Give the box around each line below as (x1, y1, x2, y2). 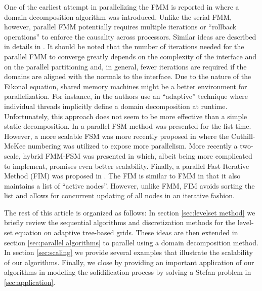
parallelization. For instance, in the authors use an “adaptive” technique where (4, 91, 248, 101)
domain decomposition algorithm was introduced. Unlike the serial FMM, (4, 11, 232, 22)
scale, (4, 150, 21, 161)
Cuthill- (231, 130, 255, 141)
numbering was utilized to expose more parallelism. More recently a (28, 140, 238, 151)
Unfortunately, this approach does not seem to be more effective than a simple (4, 111, 247, 121)
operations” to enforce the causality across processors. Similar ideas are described (4, 31, 256, 42)
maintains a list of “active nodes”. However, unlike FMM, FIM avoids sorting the (4, 180, 255, 191)
